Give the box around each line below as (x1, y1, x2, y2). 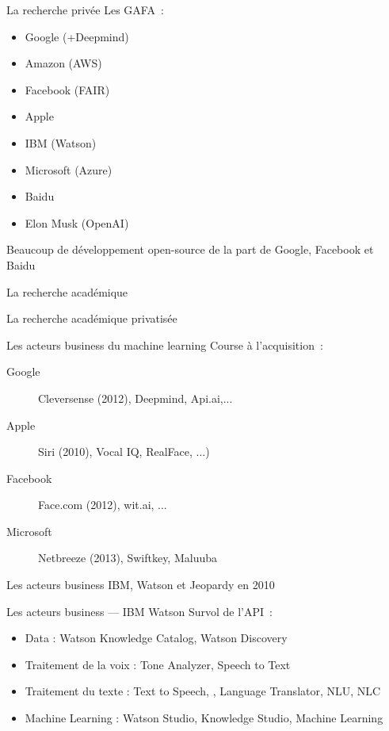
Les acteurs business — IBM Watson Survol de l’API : (6, 603, 273, 619)
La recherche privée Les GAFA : (6, 2, 164, 17)
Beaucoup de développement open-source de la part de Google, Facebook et (6, 241, 374, 258)
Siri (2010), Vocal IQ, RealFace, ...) (38, 443, 210, 460)
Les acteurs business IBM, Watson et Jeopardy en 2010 (6, 576, 275, 593)
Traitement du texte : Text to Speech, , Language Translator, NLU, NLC (25, 683, 381, 699)
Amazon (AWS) (25, 55, 102, 71)
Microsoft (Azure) (25, 161, 113, 178)
